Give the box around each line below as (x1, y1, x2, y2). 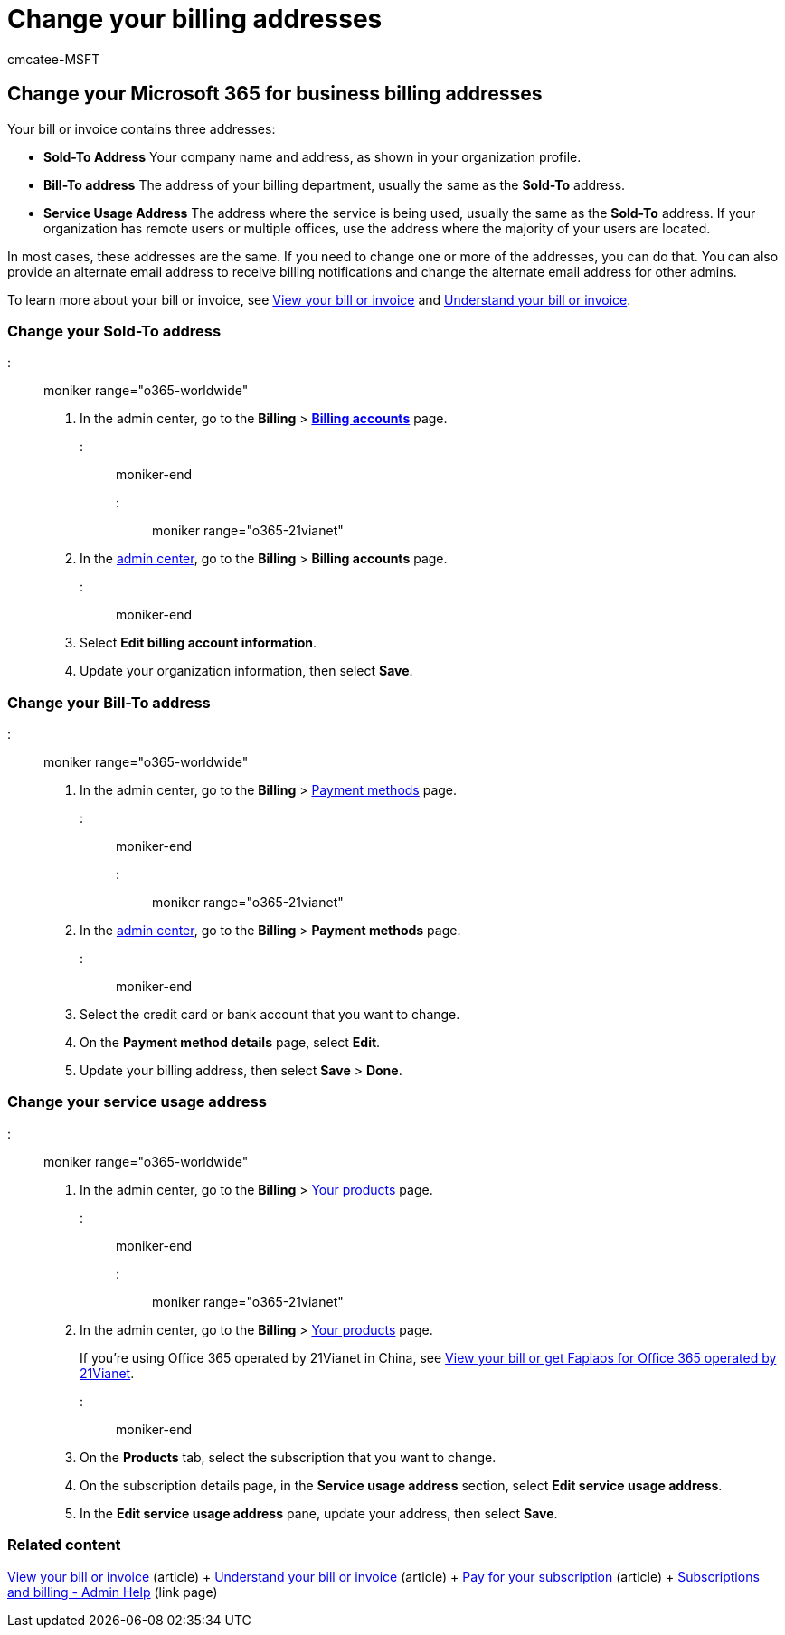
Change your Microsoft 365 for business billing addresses (7, 82, 543, 106)
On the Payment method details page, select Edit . (80, 1035, 381, 1051)
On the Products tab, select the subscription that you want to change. (80, 1449, 497, 1465)
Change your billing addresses (7, 4, 383, 34)
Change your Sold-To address (7, 321, 222, 340)
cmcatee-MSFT (7, 51, 100, 67)
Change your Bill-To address (7, 693, 211, 712)
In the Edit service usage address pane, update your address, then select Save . (80, 1505, 558, 1521)
